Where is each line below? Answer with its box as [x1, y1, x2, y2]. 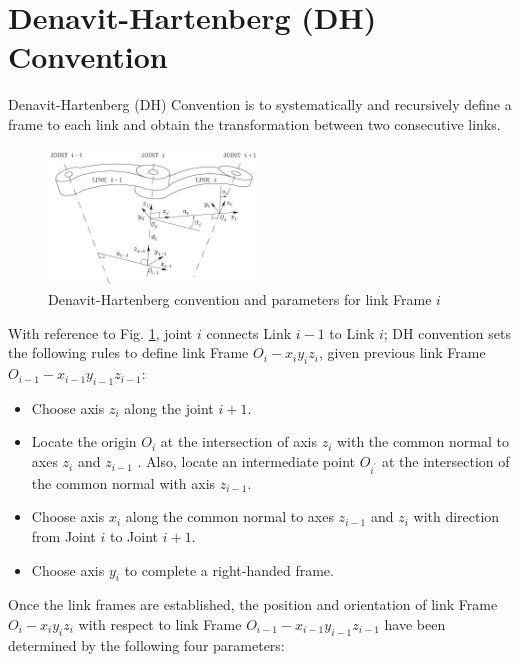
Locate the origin [31, 431, 137, 452]
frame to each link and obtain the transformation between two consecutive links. [8, 113, 501, 134]
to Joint [109, 526, 159, 546]
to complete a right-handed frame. [124, 559, 334, 580]
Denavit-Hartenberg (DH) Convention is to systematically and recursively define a [8, 94, 512, 115]
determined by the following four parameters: [8, 634, 285, 655]
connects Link [206, 322, 292, 343]
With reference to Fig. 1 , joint [8, 322, 193, 343]
